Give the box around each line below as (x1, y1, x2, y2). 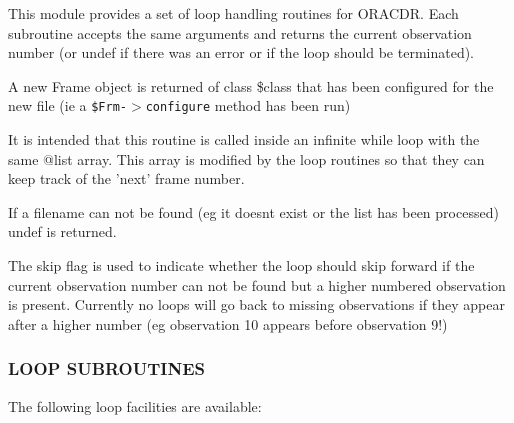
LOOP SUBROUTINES (8, 356, 205, 381)
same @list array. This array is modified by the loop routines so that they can (8, 148, 485, 169)
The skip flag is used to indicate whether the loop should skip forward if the (8, 255, 475, 275)
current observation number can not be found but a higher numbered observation (8, 274, 506, 295)
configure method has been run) (145, 95, 351, 116)
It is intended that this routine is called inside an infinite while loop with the (8, 129, 480, 150)
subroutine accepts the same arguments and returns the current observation (8, 22, 472, 43)
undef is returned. (8, 221, 117, 242)
